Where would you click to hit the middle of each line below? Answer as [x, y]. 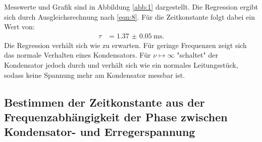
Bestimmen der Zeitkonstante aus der [104, 102]
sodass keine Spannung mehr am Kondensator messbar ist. [95, 75]
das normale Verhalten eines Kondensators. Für [77, 55]
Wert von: [19, 27]
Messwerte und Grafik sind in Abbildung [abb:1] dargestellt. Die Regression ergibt [131, 7]
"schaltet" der [197, 55]
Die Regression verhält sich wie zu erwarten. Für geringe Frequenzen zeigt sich [125, 45]
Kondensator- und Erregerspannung [100, 132]
